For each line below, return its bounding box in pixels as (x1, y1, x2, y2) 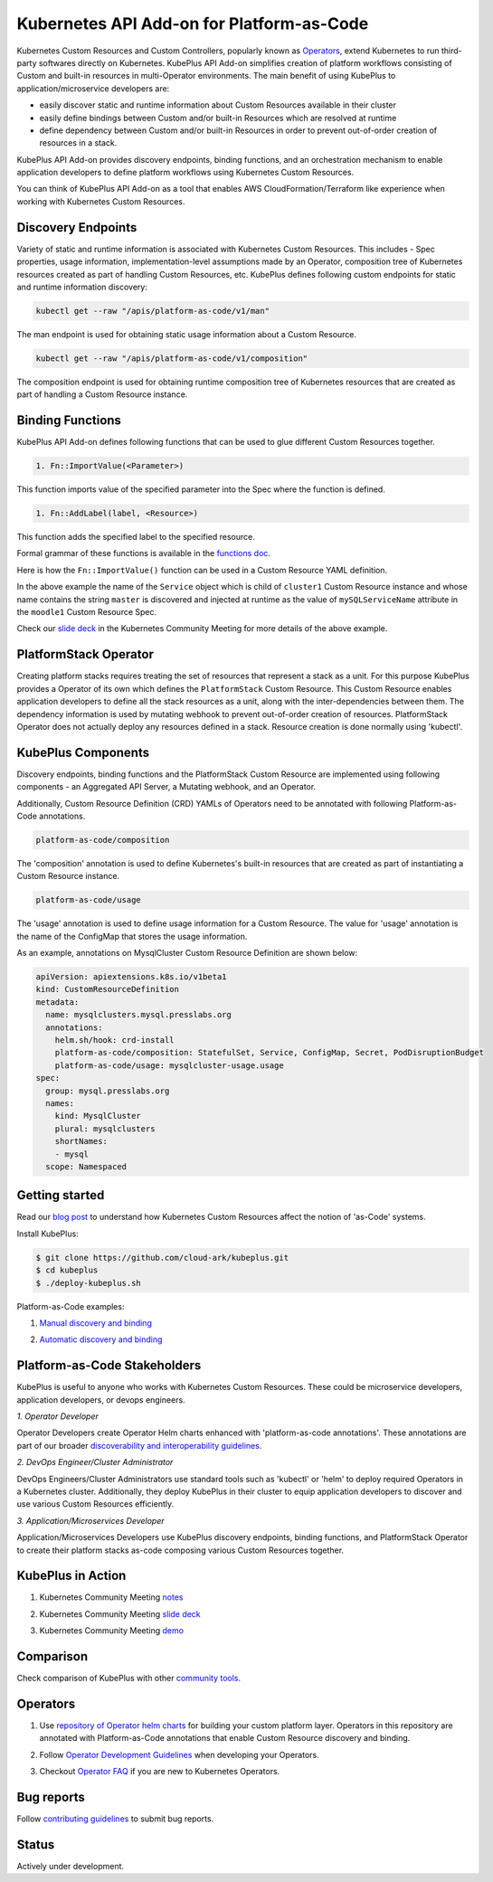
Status (16, 1837, 55, 1852)
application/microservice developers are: (16, 82, 170, 94)
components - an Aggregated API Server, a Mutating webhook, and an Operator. (16, 781, 317, 792)
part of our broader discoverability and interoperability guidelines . (16, 1440, 262, 1451)
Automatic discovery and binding (39, 1334, 163, 1345)
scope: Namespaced (45, 1161, 127, 1171)
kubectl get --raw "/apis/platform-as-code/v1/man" (35, 306, 270, 316)
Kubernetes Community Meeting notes (39, 1592, 184, 1603)
